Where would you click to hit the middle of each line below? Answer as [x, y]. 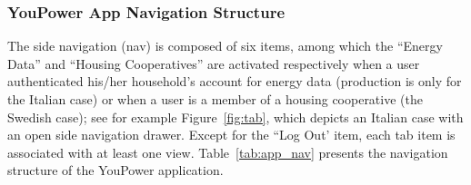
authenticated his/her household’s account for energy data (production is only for [235, 81]
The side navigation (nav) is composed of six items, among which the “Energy [225, 46]
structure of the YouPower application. [115, 170]
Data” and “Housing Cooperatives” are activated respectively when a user [214, 63]
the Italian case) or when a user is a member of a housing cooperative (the [215, 99]
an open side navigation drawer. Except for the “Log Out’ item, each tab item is [231, 135]
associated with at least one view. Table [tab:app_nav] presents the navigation [228, 152]
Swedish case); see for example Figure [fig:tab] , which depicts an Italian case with [235, 117]
